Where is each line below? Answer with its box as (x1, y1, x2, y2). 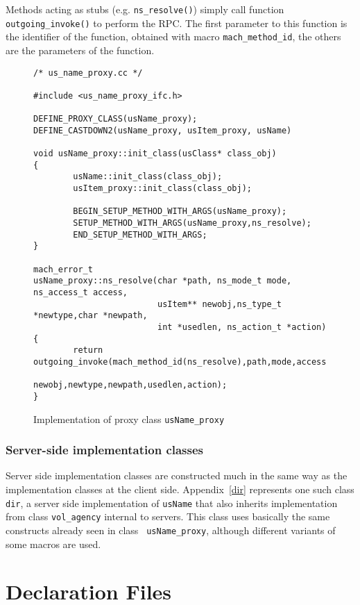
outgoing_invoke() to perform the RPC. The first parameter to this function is (6, 15, 348, 30)
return (73, 345, 103, 356)
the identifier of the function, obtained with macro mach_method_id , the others (6, 29, 341, 44)
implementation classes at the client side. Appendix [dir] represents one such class (6, 482, 354, 497)
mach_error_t (33, 264, 93, 274)
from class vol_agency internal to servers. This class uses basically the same (6, 509, 330, 524)
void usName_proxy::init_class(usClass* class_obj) (33, 149, 277, 159)
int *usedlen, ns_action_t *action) (157, 322, 327, 332)
